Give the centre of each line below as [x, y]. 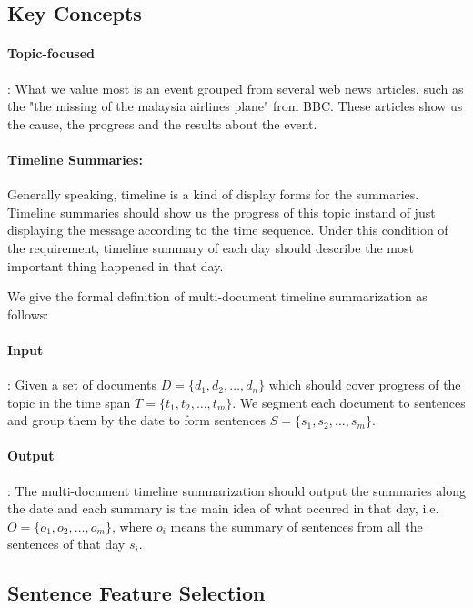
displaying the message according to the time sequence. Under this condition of [228, 230]
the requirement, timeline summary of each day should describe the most [211, 247]
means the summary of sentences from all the [297, 526]
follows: [28, 314]
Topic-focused [51, 53]
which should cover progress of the [365, 385]
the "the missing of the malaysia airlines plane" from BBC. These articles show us [235, 106]
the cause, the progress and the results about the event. [162, 123]
